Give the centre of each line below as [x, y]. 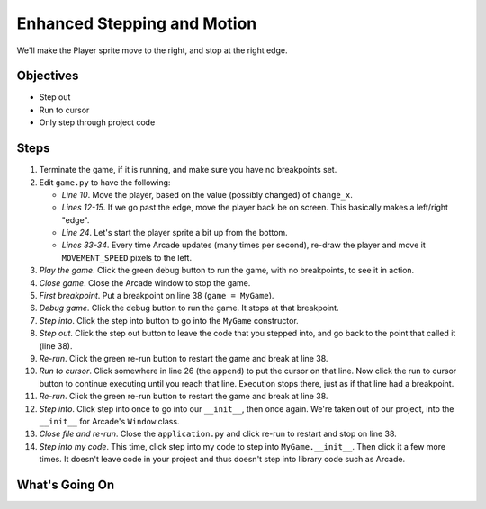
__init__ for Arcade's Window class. [109, 421]
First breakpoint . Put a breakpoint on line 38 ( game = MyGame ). [157, 296]
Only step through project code [97, 122]
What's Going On [66, 484]
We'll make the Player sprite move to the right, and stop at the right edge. [152, 50]
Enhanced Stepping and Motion [137, 23]
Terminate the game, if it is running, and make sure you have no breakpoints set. [188, 170]
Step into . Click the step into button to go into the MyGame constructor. [169, 320]
